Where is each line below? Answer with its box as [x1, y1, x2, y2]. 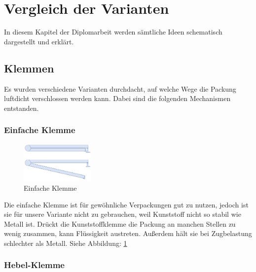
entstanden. [4, 102, 39, 113]
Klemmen [4, 60, 54, 75]
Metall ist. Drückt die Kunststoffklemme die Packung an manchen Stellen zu [4, 218, 236, 229]
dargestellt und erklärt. [4, 36, 74, 46]
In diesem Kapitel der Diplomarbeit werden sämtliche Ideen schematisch [4, 27, 222, 37]
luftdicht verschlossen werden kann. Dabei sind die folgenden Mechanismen [4, 93, 231, 103]
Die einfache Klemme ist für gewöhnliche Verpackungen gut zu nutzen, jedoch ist [4, 199, 249, 209]
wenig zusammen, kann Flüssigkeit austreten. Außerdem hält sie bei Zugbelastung [4, 228, 252, 238]
